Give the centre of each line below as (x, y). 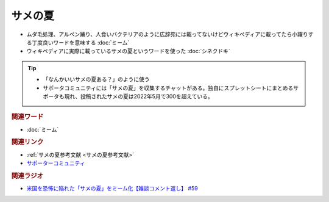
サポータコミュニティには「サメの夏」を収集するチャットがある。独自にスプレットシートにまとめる (168, 88)
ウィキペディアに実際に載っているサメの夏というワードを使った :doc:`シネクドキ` (129, 51)
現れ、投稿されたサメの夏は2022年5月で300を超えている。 (139, 96)
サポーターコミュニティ (56, 163)
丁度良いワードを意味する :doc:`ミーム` (80, 42)
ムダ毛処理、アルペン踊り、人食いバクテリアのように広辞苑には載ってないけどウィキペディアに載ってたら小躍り (167, 34)
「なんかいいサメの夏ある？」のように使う (96, 79)
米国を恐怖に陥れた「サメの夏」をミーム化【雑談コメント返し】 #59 (112, 189)
